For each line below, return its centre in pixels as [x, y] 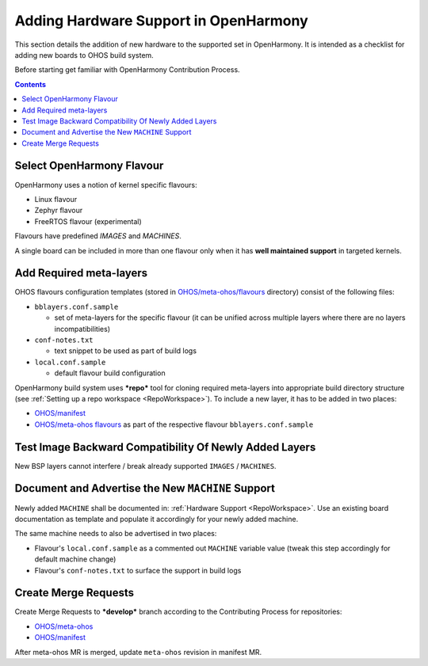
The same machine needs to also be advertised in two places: [116, 534]
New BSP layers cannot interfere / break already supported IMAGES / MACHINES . [145, 466]
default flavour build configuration [110, 373]
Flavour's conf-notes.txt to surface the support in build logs [138, 570]
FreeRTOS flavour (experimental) [88, 221]
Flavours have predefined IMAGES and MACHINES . [98, 236]
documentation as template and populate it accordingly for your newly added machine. [157, 519]
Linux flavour [56, 199]
